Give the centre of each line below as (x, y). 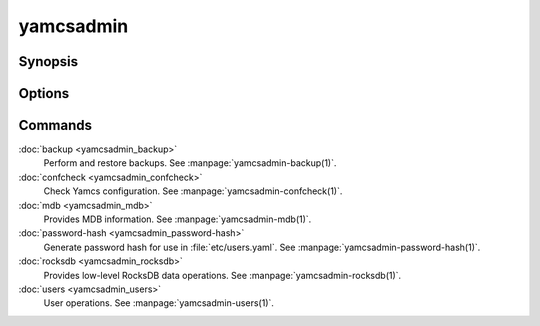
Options (44, 93)
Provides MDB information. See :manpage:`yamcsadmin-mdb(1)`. (177, 219)
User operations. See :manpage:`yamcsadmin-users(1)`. (159, 303)
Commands (55, 125)
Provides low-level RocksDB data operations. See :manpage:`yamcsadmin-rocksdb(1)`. (222, 275)
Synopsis (48, 61)
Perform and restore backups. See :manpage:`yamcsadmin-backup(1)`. (190, 163)
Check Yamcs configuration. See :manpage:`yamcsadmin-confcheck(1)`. (193, 191)
